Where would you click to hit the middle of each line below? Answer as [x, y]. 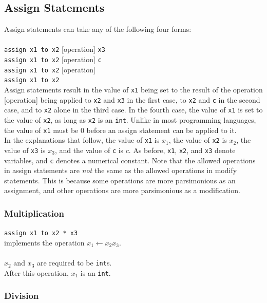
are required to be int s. [74, 263]
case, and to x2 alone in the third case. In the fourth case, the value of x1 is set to [133, 110]
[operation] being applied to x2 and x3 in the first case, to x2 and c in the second [132, 99]
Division [22, 296]
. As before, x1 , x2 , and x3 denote [182, 150]
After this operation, [36, 272]
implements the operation [44, 242]
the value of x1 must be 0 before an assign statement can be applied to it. [120, 130]
